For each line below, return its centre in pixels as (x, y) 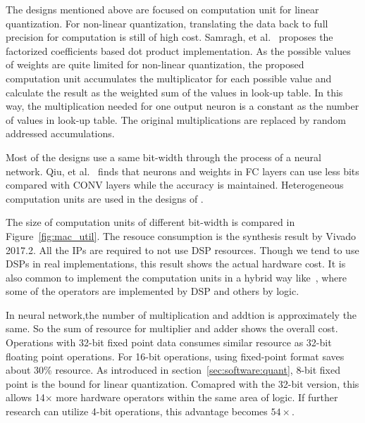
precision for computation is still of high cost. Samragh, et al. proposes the (169, 37)
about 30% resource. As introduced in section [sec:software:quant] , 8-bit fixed (173, 370)
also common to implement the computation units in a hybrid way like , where (177, 277)
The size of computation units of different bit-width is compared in (150, 222)
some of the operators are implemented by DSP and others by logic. (153, 291)
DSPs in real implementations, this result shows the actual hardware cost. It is (176, 264)
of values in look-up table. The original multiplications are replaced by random (176, 119)
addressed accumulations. (60, 133)
